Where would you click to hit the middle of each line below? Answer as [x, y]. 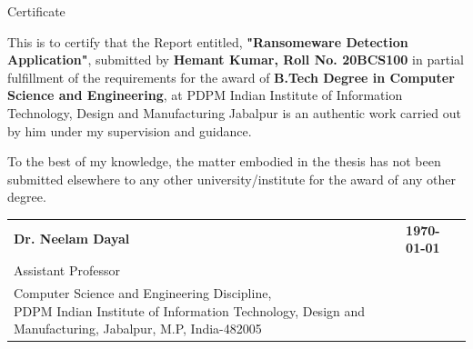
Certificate [36, 11]
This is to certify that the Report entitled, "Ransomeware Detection [208, 41]
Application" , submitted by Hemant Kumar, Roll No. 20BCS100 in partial [236, 60]
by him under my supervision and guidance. [130, 130]
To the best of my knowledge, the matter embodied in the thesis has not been [224, 161]
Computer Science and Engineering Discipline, [143, 292]
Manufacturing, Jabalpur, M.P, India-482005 [138, 329]
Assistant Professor [67, 270]
